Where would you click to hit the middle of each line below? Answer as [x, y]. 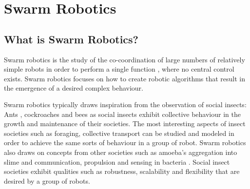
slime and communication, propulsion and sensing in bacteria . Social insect [117, 161]
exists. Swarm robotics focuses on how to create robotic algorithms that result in [125, 78]
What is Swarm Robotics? [71, 39]
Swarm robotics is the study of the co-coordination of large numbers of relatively [125, 59]
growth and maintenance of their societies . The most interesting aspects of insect [125, 123]
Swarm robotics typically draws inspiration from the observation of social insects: [125, 104]
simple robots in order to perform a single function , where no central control [119, 69]
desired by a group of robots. [47, 180]
